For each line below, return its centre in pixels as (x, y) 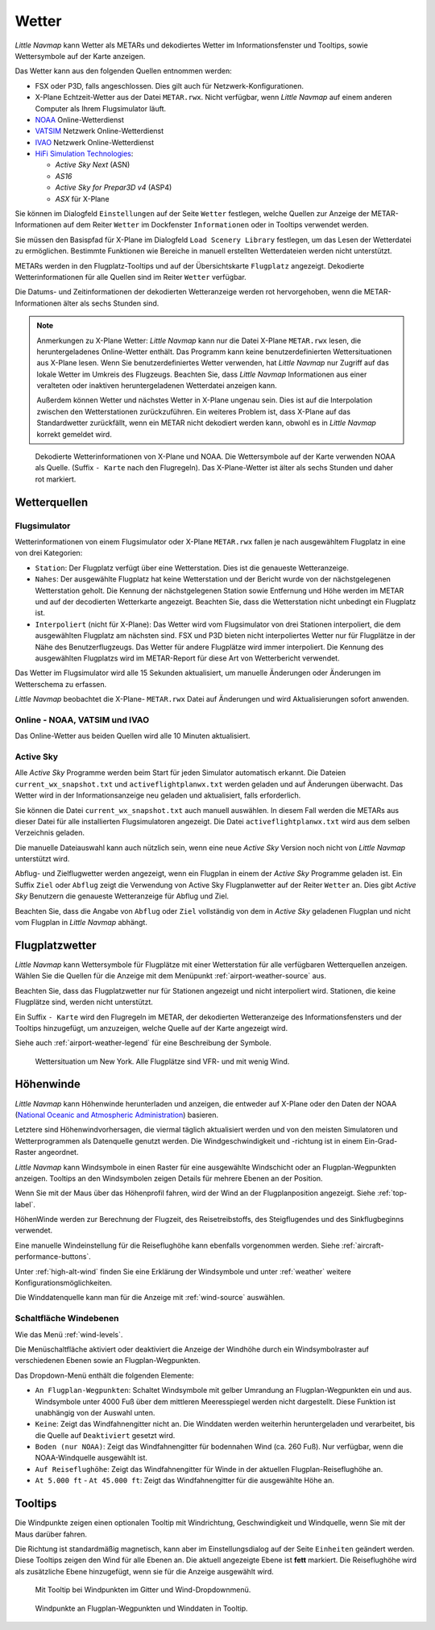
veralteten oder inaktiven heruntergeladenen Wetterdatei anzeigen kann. (157, 386)
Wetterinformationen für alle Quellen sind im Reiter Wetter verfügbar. (131, 277)
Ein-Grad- (381, 1140)
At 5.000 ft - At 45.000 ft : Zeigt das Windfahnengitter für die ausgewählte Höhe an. (184, 1481)
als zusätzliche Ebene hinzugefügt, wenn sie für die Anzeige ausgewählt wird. (144, 1571)
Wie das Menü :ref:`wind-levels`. (69, 1334)
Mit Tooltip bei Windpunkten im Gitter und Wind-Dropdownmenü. (143, 1590)
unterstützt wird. (42, 859)
